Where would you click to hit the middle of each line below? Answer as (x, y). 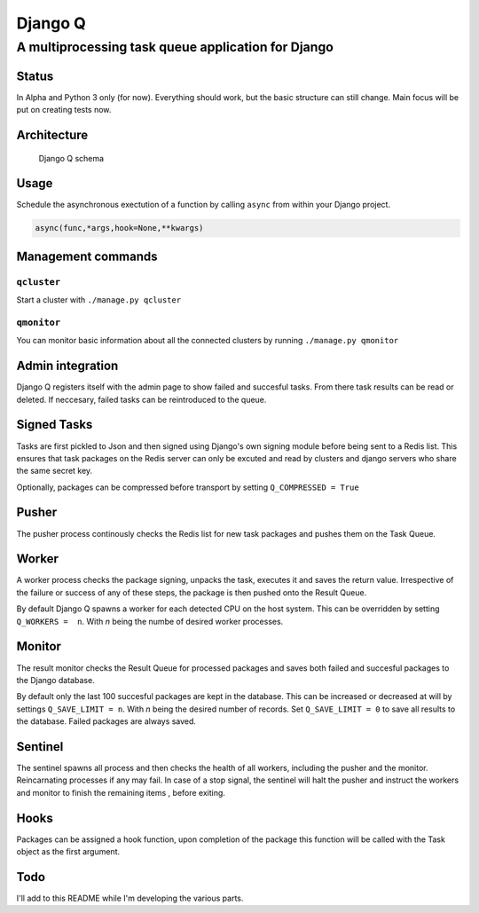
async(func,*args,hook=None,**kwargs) (119, 228)
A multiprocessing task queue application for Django (175, 47)
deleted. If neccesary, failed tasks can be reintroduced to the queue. (141, 399)
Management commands (87, 256)
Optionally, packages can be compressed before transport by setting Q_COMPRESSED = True (188, 487)
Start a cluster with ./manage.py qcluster (99, 300)
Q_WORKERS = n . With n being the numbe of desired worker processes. (150, 621)
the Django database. (55, 680)
